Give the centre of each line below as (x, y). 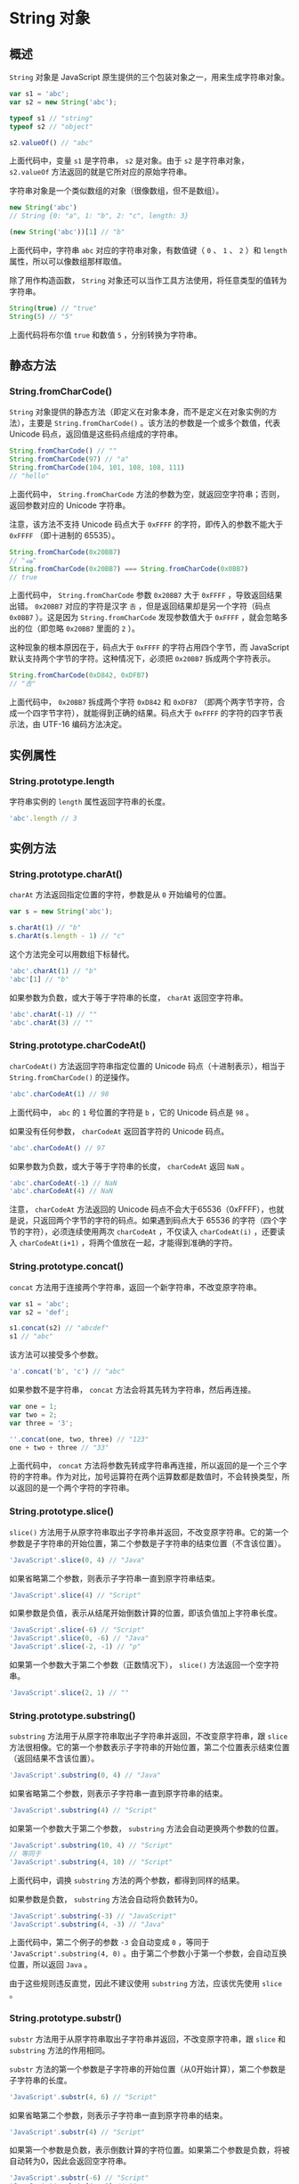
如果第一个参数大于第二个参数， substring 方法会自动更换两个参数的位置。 (146, 1828)
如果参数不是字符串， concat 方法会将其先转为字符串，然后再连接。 (133, 1390)
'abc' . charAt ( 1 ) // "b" (53, 971)
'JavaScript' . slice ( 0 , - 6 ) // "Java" (79, 1639)
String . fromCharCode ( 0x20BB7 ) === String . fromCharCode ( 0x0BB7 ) (129, 568)
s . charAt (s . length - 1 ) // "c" (67, 937)
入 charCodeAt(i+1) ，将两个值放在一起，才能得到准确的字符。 (123, 1243)
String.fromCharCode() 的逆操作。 (72, 1077)
